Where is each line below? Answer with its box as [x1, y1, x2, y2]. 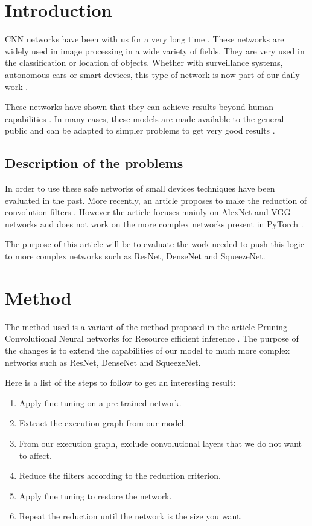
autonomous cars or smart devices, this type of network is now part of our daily [5, 68, 300, 80]
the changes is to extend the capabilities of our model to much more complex [5, 343, 290, 356]
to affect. [19, 449, 52, 461]
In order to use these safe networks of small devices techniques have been [5, 182, 275, 195]
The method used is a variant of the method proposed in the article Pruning [5, 320, 288, 333]
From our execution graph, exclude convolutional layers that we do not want [19, 437, 302, 449]
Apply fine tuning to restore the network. [19, 489, 172, 502]
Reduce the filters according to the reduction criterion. [19, 469, 221, 482]
